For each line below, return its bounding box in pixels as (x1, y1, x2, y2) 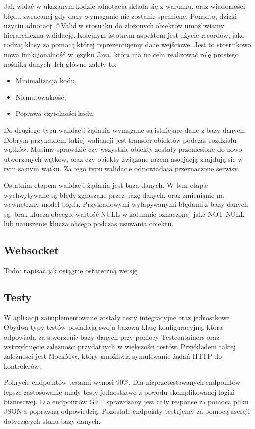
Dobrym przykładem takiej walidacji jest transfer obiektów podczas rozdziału (4, 134, 237, 144)
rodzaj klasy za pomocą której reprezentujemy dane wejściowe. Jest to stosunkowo (4, 39, 251, 50)
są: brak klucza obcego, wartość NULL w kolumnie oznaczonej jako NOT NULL (4, 208, 245, 219)
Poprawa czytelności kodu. (15, 108, 95, 118)
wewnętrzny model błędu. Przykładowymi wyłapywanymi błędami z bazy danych (4, 199, 248, 209)
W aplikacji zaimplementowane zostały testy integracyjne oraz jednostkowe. (4, 312, 231, 322)
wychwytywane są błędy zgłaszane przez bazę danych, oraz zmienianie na (4, 189, 224, 200)
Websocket (4, 242, 59, 257)
